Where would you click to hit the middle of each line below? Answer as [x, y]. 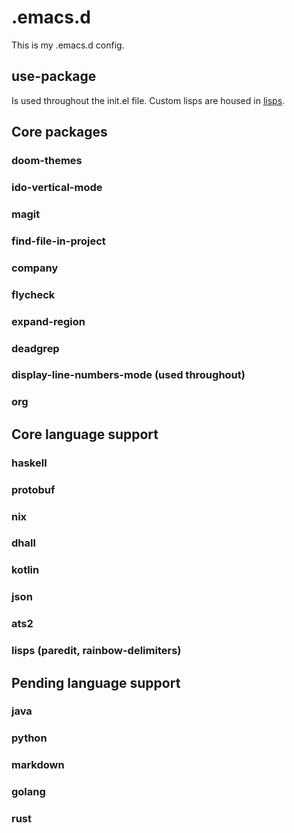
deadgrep [35, 348]
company [35, 268]
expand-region [48, 321]
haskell [29, 463]
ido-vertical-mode [57, 187]
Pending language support [96, 682]
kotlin [25, 570]
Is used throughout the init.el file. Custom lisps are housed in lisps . [148, 100]
